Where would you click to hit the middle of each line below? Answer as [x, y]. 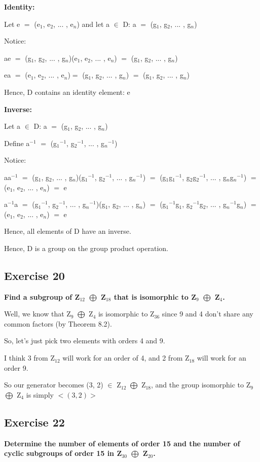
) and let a [93, 24]
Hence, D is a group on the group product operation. [86, 248]
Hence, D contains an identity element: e [67, 92]
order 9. [16, 367]
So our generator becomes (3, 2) [54, 385]
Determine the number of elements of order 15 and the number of [122, 443]
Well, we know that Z [38, 314]
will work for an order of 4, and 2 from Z [126, 358]
